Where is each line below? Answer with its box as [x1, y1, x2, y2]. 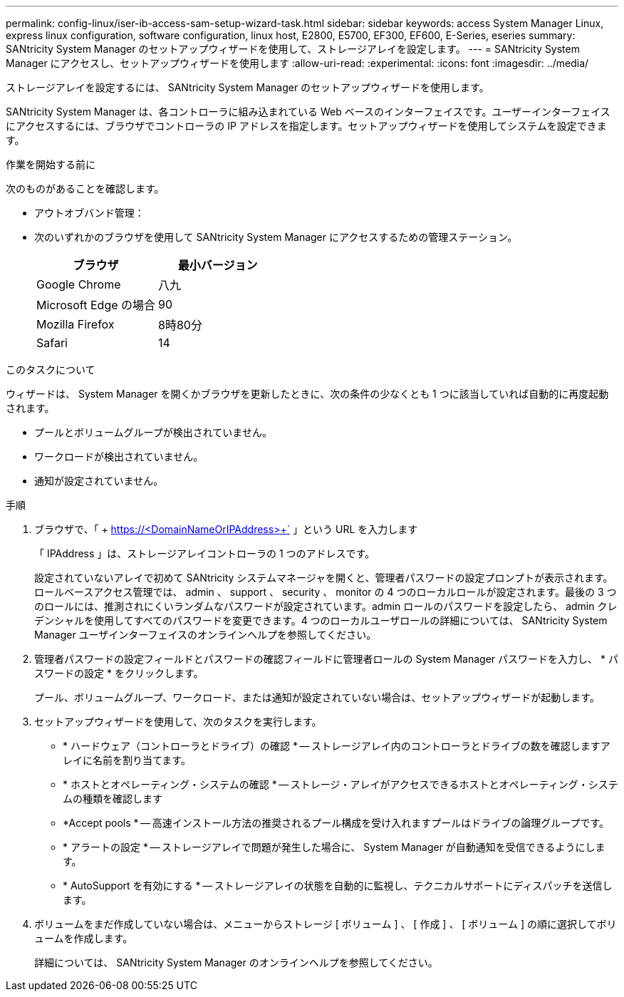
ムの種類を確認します [63, 792, 162, 805]
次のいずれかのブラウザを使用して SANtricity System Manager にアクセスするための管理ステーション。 [34, 231, 518, 243]
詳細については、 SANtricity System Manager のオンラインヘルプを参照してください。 [34, 956, 438, 968]
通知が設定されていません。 [34, 475, 164, 487]
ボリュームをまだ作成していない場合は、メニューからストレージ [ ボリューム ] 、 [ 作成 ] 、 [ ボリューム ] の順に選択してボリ [34, 918, 617, 930]
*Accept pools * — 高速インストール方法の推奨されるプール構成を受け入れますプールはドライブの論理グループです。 [63, 817, 610, 829]
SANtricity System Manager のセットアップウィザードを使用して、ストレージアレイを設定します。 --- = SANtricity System [6, 43, 580, 55]
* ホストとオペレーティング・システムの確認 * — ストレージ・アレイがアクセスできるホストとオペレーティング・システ [63, 778, 618, 790]
